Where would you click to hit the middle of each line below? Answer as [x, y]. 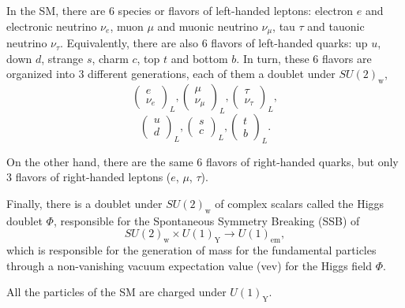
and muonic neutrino [208, 26]
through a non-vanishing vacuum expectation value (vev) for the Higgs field [189, 265]
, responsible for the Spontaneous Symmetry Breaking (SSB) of [206, 220]
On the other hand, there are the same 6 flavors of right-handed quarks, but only [202, 161]
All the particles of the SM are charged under [116, 292]
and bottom [199, 58]
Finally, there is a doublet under [84, 203]
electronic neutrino [52, 26]
